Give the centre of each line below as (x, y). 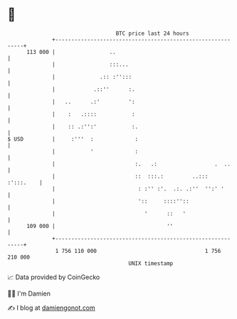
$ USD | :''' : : (73, 139)
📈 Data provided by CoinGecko (54, 277)
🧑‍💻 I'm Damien (29, 293)
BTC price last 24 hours (153, 33)
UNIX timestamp (151, 263)
